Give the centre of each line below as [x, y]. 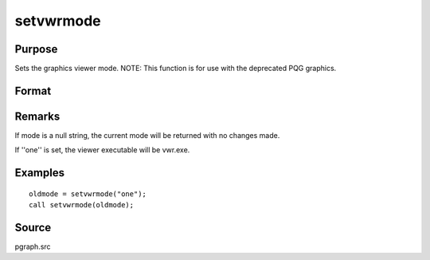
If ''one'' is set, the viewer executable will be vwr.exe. [102, 150]
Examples [40, 173]
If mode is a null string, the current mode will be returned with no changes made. [147, 135]
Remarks [37, 116]
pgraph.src [33, 246]
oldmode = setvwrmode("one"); [88, 194]
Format [33, 91]
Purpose [36, 49]
